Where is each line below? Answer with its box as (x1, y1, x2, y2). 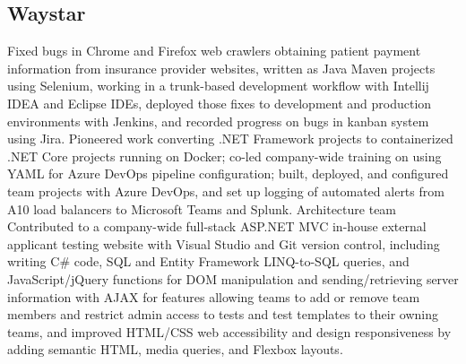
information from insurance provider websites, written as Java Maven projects (7, 58, 436, 77)
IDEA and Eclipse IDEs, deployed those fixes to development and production (7, 93, 432, 112)
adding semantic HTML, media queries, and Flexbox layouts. (7, 340, 343, 359)
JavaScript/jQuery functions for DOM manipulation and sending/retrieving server (7, 269, 459, 288)
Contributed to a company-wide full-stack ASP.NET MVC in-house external (7, 217, 427, 236)
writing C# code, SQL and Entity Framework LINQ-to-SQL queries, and (7, 252, 410, 271)
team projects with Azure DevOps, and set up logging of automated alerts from (7, 181, 444, 200)
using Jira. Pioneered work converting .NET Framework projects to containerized (7, 129, 453, 148)
